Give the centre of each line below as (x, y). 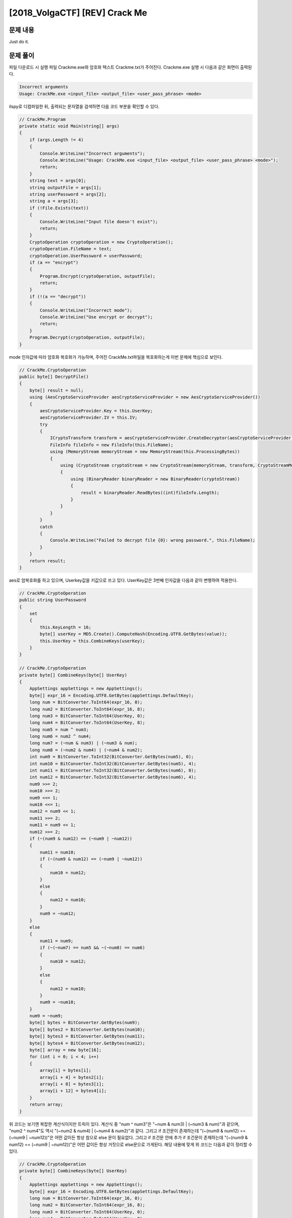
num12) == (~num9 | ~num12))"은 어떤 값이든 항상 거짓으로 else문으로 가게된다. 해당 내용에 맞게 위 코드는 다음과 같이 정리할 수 (131, 1144)
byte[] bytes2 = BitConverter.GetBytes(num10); (87, 1029)
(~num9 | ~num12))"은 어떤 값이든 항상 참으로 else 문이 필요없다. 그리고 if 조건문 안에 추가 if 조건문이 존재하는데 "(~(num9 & (128, 1138)
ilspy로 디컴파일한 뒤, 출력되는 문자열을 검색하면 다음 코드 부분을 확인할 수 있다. (84, 106)
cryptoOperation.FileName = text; (71, 249)
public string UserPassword (53, 600)
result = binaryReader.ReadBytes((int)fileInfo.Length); (150, 493)
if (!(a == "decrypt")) (58, 296)
